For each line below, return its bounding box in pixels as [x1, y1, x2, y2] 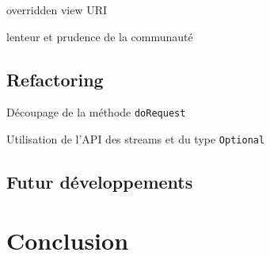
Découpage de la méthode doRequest [6, 104, 186, 120]
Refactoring [6, 67, 104, 91]
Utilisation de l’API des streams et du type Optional [6, 131, 265, 147]
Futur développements [6, 170, 193, 194]
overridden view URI [6, 2, 108, 17]
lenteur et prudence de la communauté [6, 28, 193, 44]
